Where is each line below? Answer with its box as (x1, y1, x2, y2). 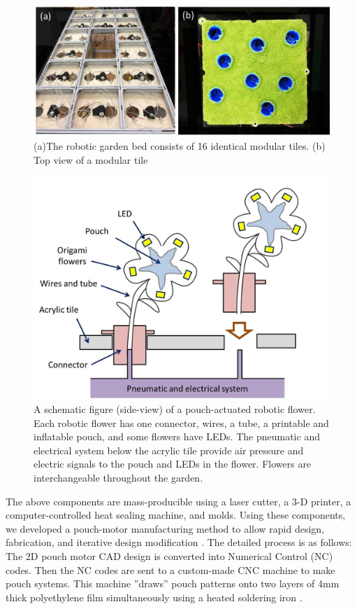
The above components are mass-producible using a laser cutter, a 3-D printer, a (6, 493, 351, 508)
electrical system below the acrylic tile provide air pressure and (34, 442, 304, 457)
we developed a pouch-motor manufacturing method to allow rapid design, (6, 521, 324, 535)
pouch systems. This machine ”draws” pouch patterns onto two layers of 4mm (6, 576, 340, 591)
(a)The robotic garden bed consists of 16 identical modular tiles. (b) (34, 139, 326, 153)
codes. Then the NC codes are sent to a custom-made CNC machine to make (6, 562, 335, 577)
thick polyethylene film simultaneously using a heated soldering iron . (6, 589, 303, 604)
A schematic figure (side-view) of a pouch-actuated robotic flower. (34, 402, 316, 416)
